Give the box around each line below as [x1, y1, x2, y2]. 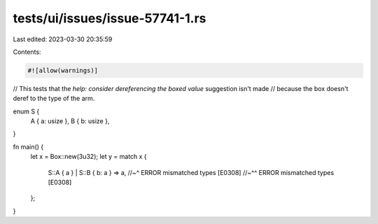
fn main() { [13, 142, 44, 150]
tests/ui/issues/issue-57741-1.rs [13, 10, 206, 26]
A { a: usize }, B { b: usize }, [30, 117, 110, 125]
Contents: [13, 48, 41, 56]
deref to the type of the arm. [13, 94, 95, 103]
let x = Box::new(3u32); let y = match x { [30, 153, 147, 161]
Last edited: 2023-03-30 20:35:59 [13, 35, 113, 43]
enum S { [13, 107, 40, 115]
